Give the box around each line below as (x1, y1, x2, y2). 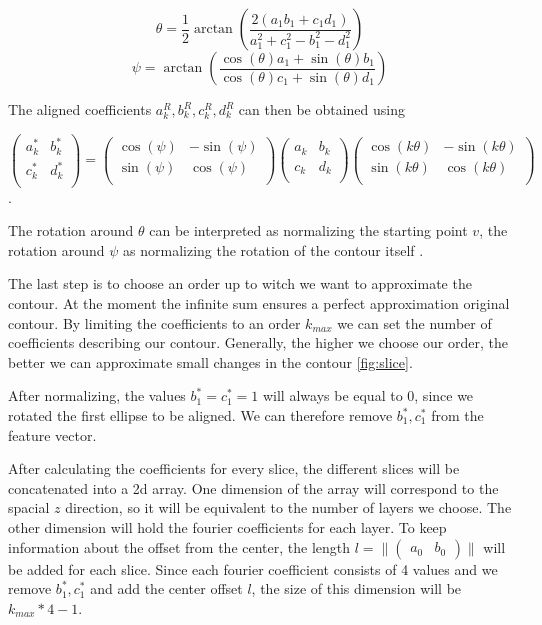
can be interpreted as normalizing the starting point (149, 220, 468, 241)
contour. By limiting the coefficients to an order (8, 312, 301, 333)
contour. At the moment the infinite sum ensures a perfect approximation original (8, 293, 510, 314)
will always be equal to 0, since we (262, 385, 474, 406)
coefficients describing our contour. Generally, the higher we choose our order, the (8, 332, 508, 353)
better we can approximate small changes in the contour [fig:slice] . (8, 351, 413, 372)
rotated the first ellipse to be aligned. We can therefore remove (8, 405, 393, 425)
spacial (8, 497, 50, 518)
